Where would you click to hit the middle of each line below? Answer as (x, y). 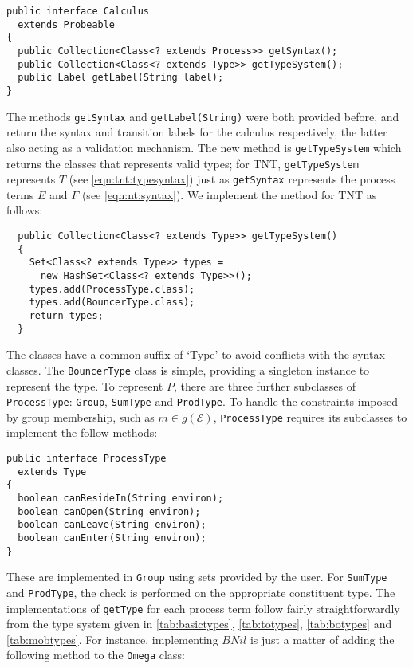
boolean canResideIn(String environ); (121, 498)
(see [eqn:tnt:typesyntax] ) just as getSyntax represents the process (232, 179)
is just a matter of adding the (322, 639)
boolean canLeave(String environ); (112, 525)
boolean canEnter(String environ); (112, 538)
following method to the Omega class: (96, 655)
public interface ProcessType (87, 458)
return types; (66, 315)
